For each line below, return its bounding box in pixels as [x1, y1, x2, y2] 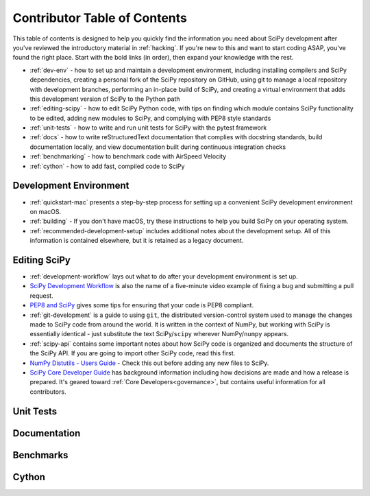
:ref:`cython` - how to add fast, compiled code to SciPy [29, 162, 185, 170]
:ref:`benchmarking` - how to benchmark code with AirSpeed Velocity [29, 152, 227, 161]
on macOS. [29, 207, 62, 215]
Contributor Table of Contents [12, 10, 188, 25]
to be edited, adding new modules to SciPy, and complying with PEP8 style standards [29, 114, 271, 122]
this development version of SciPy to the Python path [29, 95, 181, 103]
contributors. [29, 388, 66, 396]
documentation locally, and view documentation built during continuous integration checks [29, 143, 286, 151]
